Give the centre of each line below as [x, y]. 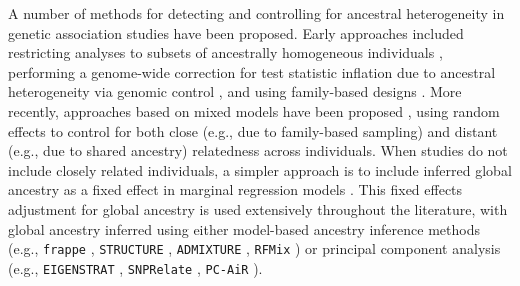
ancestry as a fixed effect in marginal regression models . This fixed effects [235, 189]
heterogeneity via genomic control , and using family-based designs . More [235, 91]
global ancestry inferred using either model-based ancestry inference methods [244, 228]
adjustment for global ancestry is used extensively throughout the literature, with [258, 208]
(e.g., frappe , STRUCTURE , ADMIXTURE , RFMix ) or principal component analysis [254, 248]
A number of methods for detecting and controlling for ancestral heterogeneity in [256, 13]
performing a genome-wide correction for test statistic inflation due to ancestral [252, 71]
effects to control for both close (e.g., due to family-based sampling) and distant [253, 130]
